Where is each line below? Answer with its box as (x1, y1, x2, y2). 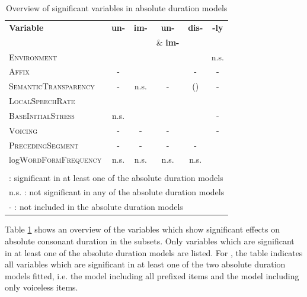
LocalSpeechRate (9, 95, 75, 107)
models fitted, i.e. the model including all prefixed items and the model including (5, 269, 299, 282)
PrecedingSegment (9, 138, 79, 151)
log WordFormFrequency (9, 153, 102, 166)
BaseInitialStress (9, 109, 75, 121)
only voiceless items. (5, 281, 78, 293)
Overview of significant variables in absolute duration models (5, 2, 228, 14)
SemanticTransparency (9, 80, 95, 92)
